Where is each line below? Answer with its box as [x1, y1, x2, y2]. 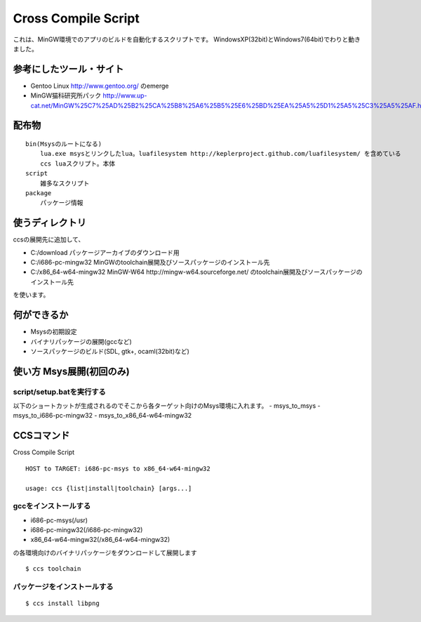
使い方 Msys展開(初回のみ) [13, 365, 130, 377]
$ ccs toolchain [25, 565, 81, 573]
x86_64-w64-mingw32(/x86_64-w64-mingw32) [30, 536, 171, 544]
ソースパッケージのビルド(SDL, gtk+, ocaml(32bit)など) [30, 347, 189, 355]
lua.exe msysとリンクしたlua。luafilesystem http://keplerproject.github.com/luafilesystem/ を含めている [39, 150, 401, 158]
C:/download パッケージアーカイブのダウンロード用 [30, 248, 180, 256]
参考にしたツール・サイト [13, 63, 124, 75]
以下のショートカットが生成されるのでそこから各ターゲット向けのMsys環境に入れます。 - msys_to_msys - [13, 402, 321, 410]
